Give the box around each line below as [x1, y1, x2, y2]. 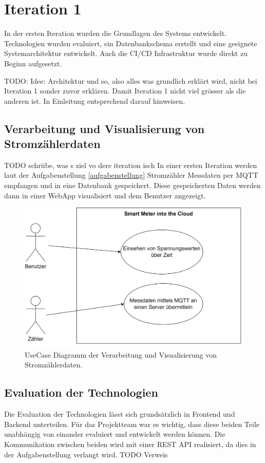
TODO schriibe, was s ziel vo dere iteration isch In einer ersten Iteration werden [4, 159, 257, 170]
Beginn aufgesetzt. [4, 58, 62, 68]
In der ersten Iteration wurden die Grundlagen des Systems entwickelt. [4, 28, 227, 39]
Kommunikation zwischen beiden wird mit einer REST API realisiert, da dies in [4, 439, 256, 450]
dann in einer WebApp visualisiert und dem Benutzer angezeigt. [4, 190, 206, 200]
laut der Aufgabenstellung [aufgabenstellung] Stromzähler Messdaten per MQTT [4, 170, 258, 180]
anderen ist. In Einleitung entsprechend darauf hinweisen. [4, 95, 185, 106]
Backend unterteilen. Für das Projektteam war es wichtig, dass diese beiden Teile [4, 418, 260, 429]
